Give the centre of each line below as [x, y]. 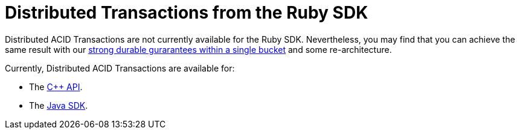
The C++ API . [56, 87]
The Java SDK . [59, 105]
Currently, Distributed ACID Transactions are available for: [120, 68]
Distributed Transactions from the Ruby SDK [187, 13]
